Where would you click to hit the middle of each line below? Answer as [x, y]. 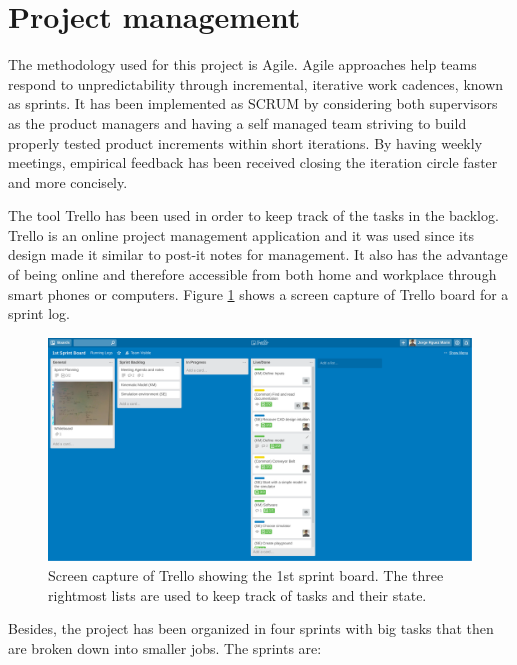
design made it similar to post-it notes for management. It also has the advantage [258, 254]
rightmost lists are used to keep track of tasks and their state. [237, 594]
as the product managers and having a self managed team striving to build [237, 122]
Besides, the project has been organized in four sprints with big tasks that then [251, 628]
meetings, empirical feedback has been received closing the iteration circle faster [253, 162]
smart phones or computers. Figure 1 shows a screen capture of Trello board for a [258, 293]
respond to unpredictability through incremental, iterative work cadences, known [256, 83]
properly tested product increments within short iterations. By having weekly [245, 142]
